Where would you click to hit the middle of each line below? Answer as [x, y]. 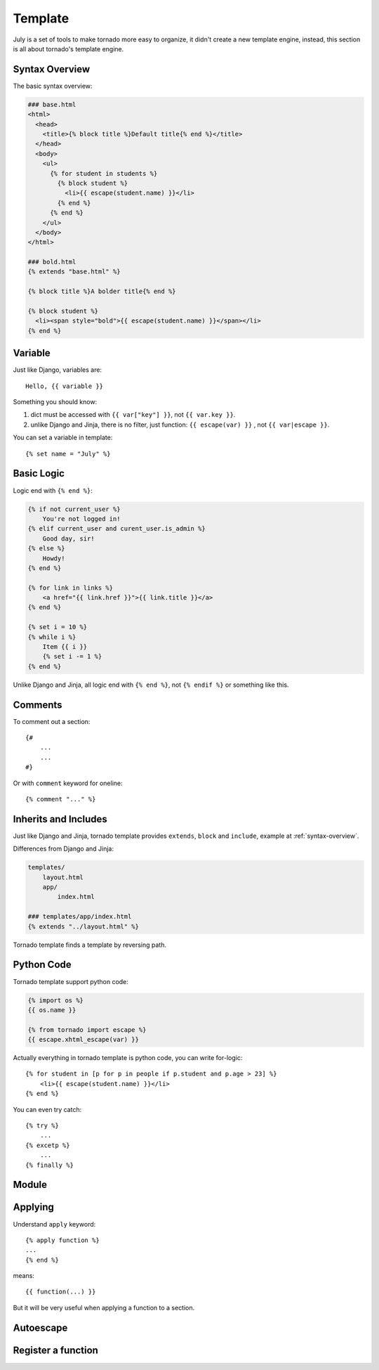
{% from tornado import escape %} [87, 1029]
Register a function [55, 1350]
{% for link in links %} [71, 588]
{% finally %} [49, 1165]
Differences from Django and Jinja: [63, 849]
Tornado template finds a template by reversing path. [89, 945]
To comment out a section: [52, 721]
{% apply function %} [62, 1240]
